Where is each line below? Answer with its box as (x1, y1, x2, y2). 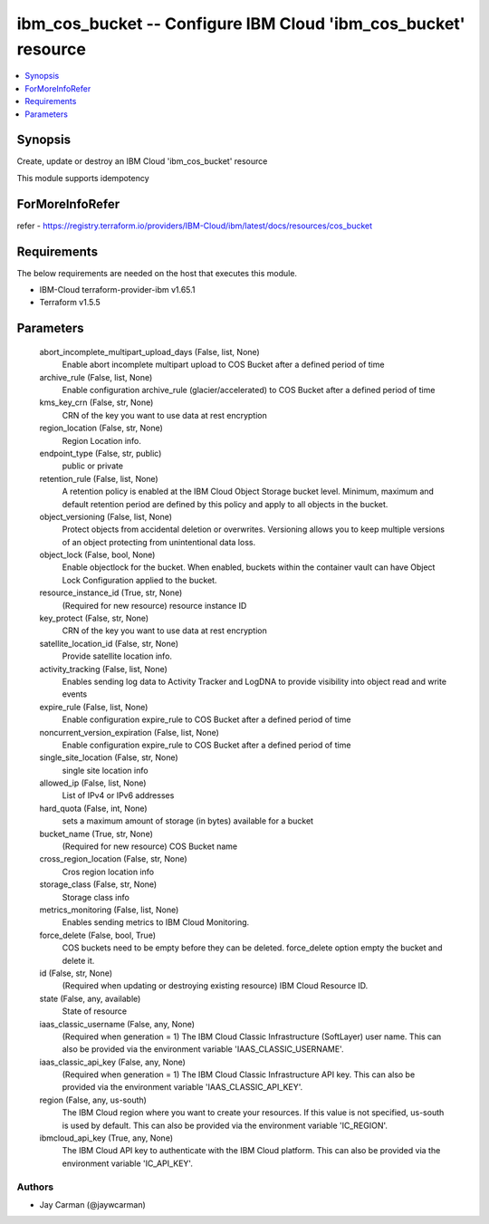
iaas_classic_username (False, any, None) (39, 1018, 195, 1029)
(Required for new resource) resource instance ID (62, 600, 247, 611)
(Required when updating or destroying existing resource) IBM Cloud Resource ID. (62, 980, 369, 991)
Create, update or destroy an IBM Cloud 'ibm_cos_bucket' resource (16, 156, 268, 167)
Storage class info (62, 891, 130, 902)
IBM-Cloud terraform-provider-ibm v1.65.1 (39, 284, 196, 295)
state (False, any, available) (39, 993, 141, 1004)
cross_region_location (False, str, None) (39, 853, 187, 864)
